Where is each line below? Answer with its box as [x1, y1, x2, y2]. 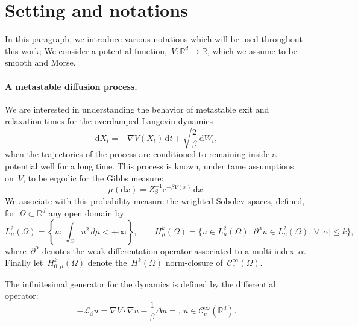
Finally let [5, 256, 43, 269]
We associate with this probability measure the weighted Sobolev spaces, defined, [5, 195, 305, 207]
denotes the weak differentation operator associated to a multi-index [42, 244, 294, 257]
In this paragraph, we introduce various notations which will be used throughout [5, 33, 303, 45]
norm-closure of [165, 256, 223, 269]
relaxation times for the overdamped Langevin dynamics [5, 114, 213, 127]
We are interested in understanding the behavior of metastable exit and [5, 102, 269, 115]
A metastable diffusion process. [5, 80, 137, 92]
